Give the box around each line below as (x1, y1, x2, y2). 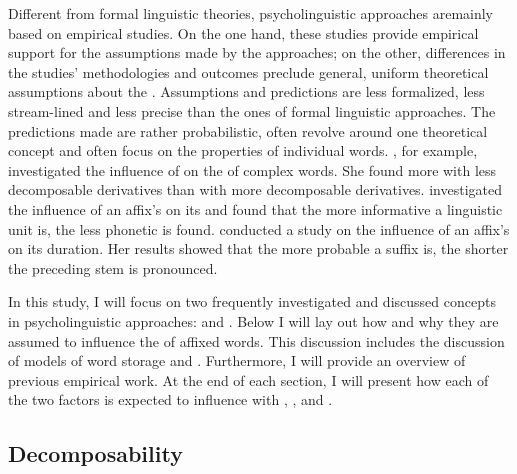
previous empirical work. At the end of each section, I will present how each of (8, 369, 489, 390)
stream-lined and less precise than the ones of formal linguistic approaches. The (8, 100, 496, 121)
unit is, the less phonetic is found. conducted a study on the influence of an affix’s (8, 218, 510, 239)
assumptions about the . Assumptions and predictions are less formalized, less (8, 81, 485, 102)
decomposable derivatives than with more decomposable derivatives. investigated (8, 179, 502, 200)
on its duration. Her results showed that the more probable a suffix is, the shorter (8, 238, 509, 259)
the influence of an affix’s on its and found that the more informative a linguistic (8, 198, 503, 219)
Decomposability (8, 438, 183, 469)
